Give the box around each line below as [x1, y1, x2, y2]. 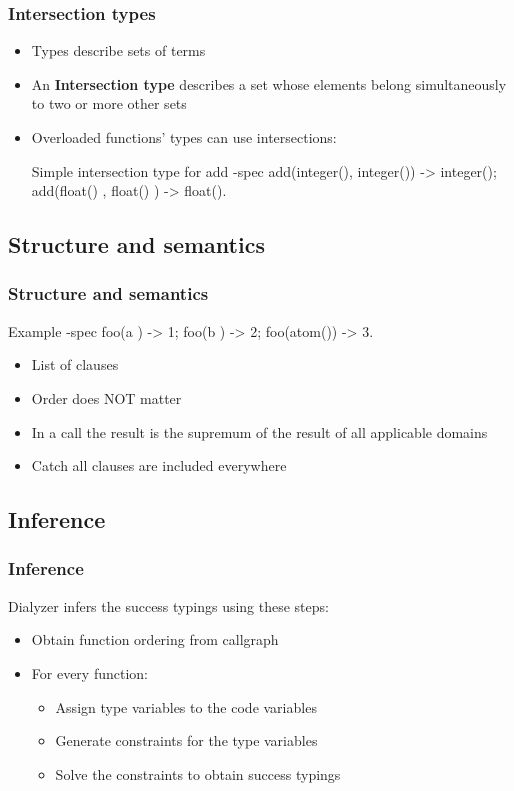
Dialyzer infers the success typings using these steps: [8, 595, 329, 616]
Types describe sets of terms [31, 40, 206, 61]
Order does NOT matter [31, 387, 182, 408]
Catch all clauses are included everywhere [31, 455, 287, 476]
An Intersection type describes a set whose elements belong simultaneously [31, 73, 507, 94]
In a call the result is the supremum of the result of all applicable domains [31, 421, 488, 442]
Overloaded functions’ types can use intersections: [31, 127, 337, 147]
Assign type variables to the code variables [55, 696, 317, 717]
